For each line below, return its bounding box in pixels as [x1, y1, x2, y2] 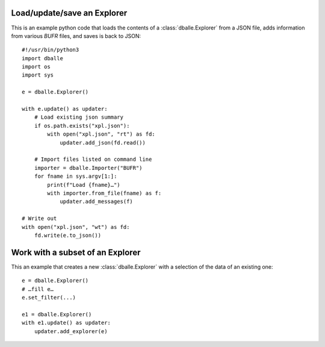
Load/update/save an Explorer [11, 8, 128, 18]
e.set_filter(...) [22, 294, 76, 301]
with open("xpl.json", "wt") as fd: [22, 224, 130, 230]
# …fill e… [22, 286, 54, 292]
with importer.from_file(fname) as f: [47, 190, 162, 196]
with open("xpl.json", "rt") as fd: [47, 131, 156, 138]
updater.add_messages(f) [60, 198, 134, 205]
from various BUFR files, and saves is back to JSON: [11, 32, 141, 39]
